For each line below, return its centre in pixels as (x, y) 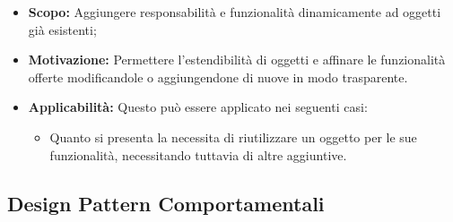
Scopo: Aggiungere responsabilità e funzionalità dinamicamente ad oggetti (235, 12)
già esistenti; (62, 29)
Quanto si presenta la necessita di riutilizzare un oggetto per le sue (233, 137)
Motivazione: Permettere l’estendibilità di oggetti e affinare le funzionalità (237, 60)
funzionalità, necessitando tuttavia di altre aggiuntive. (198, 154)
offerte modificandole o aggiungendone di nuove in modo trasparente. (218, 77)
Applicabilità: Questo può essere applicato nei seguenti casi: (198, 107)
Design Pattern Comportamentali (166, 203)
